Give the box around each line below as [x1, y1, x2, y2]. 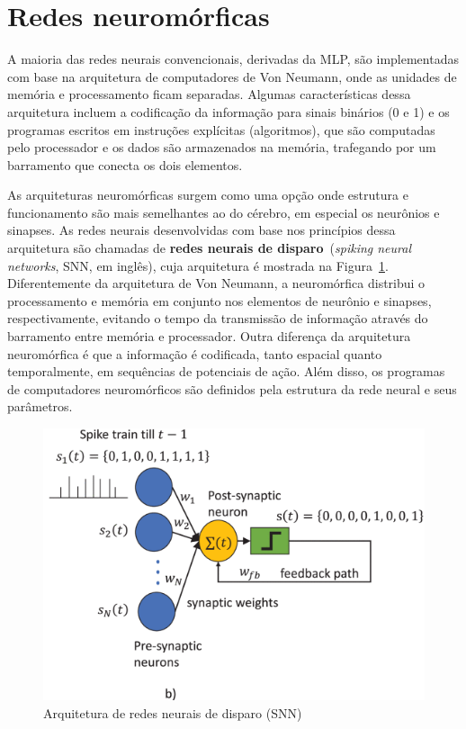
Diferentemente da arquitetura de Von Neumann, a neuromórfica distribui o [7, 274, 426, 292]
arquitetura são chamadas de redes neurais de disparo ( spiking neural [7, 238, 412, 257]
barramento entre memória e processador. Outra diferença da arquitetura [7, 327, 411, 346]
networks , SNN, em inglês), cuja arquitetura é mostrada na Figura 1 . [7, 256, 389, 274]
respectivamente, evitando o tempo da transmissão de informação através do [7, 309, 428, 328]
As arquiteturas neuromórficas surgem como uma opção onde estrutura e [7, 185, 408, 204]
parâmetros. [7, 397, 73, 416]
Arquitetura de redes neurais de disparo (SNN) [43, 703, 302, 722]
